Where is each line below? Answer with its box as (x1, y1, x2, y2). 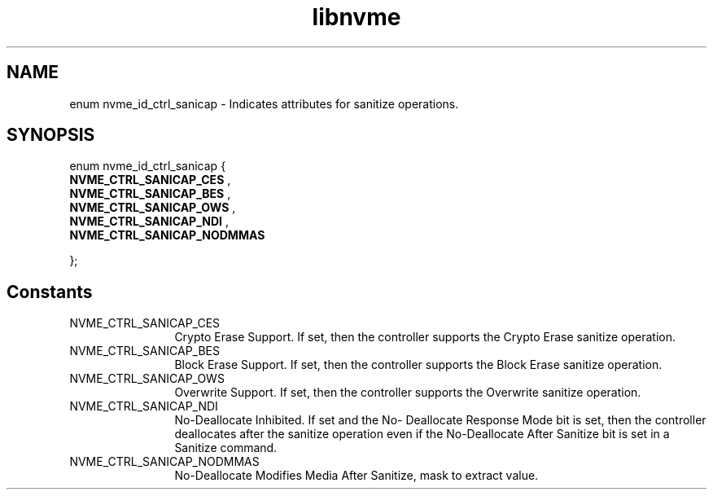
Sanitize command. (174, 441, 278, 455)
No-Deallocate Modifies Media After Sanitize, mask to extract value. (174, 468, 539, 483)
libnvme (312, 3, 401, 31)
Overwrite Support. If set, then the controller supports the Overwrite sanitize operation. (174, 385, 641, 400)
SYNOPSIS (7, 125, 95, 146)
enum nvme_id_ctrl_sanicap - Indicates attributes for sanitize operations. (69, 96, 459, 111)
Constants (7, 281, 93, 302)
